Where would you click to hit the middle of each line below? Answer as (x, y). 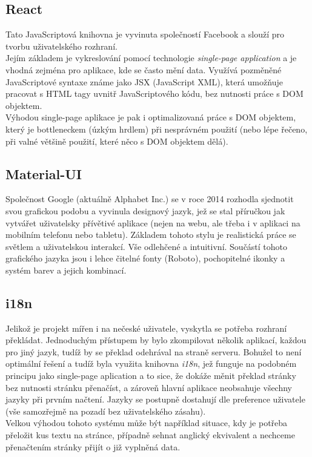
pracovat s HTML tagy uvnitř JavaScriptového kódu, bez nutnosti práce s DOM (154, 94)
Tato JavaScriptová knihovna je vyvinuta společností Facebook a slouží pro (145, 34)
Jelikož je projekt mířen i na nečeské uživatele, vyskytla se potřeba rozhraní (146, 328)
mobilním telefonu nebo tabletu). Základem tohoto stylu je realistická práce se (151, 235)
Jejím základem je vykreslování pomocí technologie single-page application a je (151, 58)
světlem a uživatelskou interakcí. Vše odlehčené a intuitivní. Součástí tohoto (147, 246)
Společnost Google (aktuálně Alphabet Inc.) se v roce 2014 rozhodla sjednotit (150, 199)
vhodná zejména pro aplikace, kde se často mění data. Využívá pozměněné (144, 69)
